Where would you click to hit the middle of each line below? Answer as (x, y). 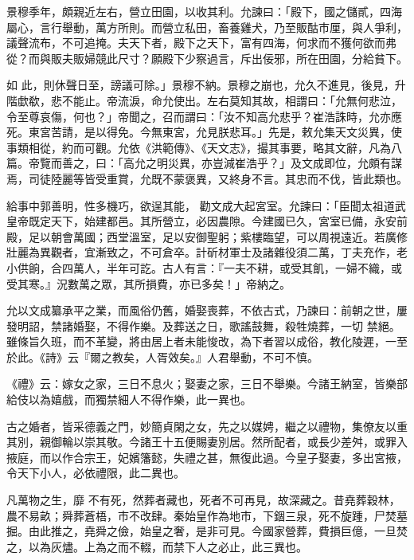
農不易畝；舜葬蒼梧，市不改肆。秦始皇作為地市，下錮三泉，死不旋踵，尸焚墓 (207, 515)
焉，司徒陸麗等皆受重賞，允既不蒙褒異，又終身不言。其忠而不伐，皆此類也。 (207, 178)
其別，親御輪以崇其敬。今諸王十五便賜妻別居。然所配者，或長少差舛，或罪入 (207, 442)
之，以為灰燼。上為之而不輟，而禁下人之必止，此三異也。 (157, 546)
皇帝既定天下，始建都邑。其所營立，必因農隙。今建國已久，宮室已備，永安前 (207, 221)
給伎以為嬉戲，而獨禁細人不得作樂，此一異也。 (129, 399)
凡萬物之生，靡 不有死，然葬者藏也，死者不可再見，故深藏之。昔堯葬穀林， (203, 500)
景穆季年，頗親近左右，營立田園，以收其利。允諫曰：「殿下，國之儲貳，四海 (204, 11)
